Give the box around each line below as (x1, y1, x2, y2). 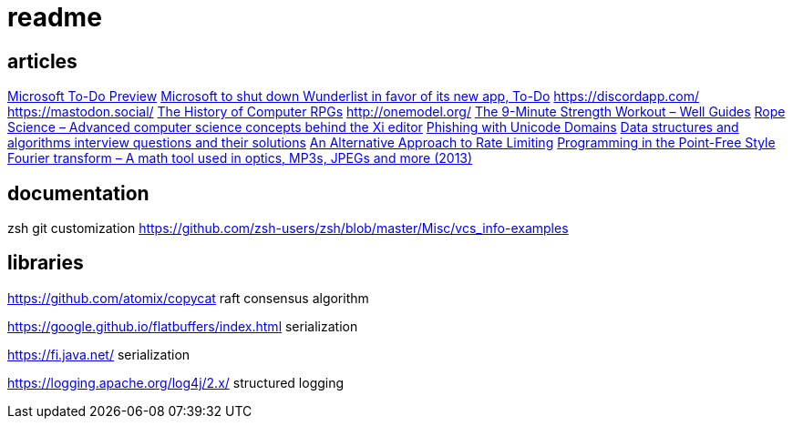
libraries (7, 251, 84, 275)
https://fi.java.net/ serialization (7, 346, 191, 362)
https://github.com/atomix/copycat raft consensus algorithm (7, 289, 369, 306)
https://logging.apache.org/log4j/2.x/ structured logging (7, 374, 345, 390)
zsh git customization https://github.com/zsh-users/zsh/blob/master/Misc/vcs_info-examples (7, 220, 569, 237)
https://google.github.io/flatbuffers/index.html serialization (7, 318, 358, 334)
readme (7, 2, 102, 33)
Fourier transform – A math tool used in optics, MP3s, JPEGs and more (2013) (7, 150, 473, 167)
